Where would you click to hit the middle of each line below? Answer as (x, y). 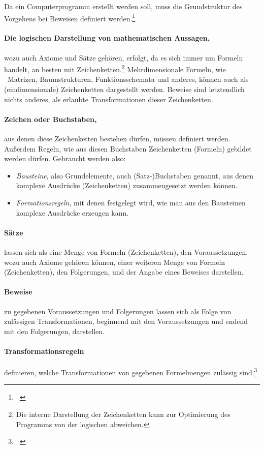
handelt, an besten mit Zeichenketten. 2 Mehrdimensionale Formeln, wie (115, 68)
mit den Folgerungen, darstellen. (54, 331)
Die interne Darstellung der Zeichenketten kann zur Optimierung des (123, 414)
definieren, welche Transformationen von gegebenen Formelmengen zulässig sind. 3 (131, 371)
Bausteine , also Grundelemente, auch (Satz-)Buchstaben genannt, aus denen (135, 175)
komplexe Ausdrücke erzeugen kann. (72, 212)
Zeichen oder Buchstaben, (51, 119)
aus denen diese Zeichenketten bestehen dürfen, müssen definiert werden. (117, 139)
